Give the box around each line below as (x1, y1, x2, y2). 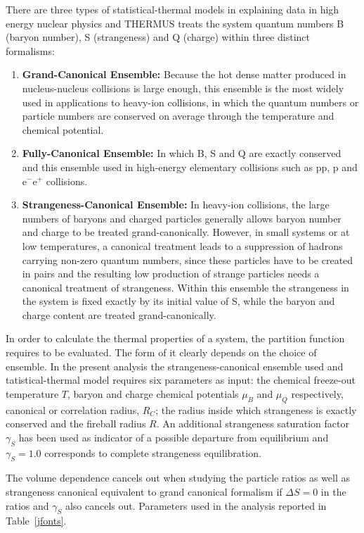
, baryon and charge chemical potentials (67, 386, 239, 401)
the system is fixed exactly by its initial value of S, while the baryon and (22, 294, 335, 308)
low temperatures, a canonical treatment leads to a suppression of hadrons (22, 238, 343, 253)
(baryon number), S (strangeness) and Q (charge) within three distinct (6, 30, 310, 44)
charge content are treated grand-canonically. (22, 307, 216, 322)
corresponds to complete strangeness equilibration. (44, 445, 261, 460)
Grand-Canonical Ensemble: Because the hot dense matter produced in (22, 67, 346, 82)
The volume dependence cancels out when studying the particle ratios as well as (6, 470, 351, 485)
